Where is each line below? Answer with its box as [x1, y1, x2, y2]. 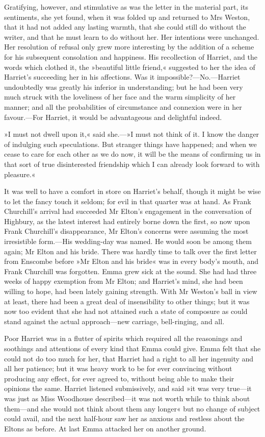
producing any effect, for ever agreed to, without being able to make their [4, 373, 234, 383]
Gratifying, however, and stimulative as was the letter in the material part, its [4, 2, 248, 12]
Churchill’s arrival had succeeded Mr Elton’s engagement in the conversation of [4, 206, 252, 216]
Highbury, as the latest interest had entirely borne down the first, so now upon [4, 215, 250, 226]
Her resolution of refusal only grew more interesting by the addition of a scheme [4, 41, 254, 52]
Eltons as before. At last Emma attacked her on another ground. [4, 423, 206, 433]
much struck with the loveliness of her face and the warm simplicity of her [4, 91, 236, 102]
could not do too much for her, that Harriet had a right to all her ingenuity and [4, 353, 254, 363]
